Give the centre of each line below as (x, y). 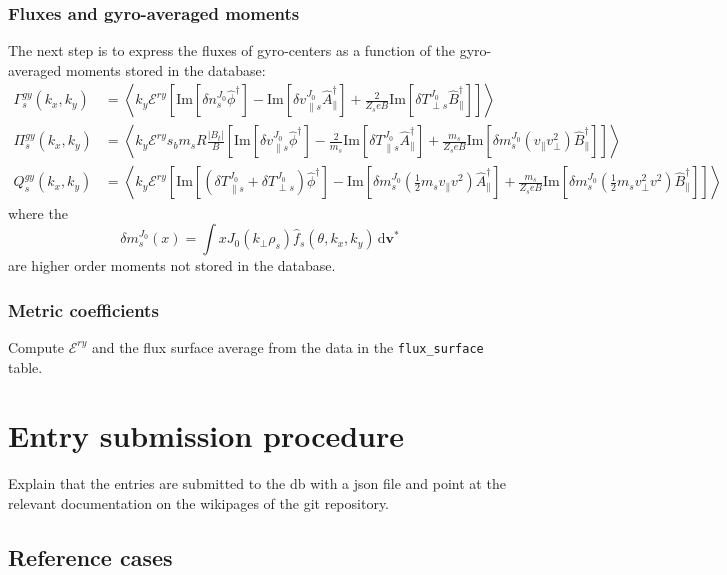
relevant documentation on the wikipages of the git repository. (199, 502)
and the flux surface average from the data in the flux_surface (287, 346)
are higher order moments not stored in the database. (172, 265)
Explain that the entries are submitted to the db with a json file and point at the (257, 483)
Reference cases (90, 556)
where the (38, 212)
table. (25, 366)
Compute (36, 346)
